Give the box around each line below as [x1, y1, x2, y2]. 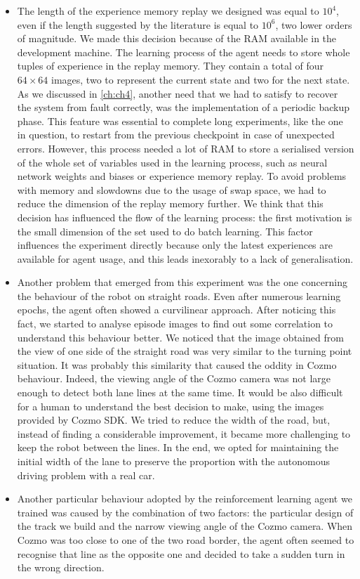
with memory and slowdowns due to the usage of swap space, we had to [17, 182, 326, 197]
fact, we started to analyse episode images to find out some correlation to [17, 316, 333, 331]
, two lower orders [275, 17, 352, 32]
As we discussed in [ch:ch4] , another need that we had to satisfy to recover [17, 86, 338, 100]
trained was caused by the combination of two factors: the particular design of [17, 505, 354, 519]
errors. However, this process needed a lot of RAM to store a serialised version [17, 141, 354, 155]
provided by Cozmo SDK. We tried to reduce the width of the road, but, [17, 412, 331, 427]
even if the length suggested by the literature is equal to [17, 17, 259, 32]
